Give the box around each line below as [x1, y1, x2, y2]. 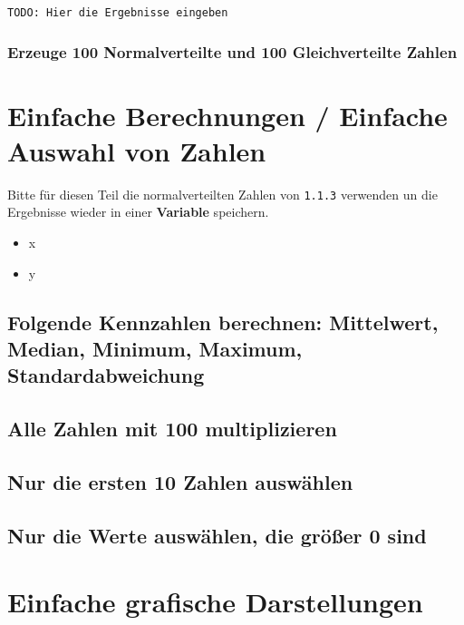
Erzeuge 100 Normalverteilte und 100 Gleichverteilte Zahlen [7, 40, 458, 63]
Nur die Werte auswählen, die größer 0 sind [7, 521, 427, 549]
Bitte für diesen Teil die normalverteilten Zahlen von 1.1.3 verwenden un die [7, 184, 438, 203]
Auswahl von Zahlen [7, 132, 266, 169]
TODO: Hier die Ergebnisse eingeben [7, 6, 228, 19]
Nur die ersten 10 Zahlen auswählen [7, 467, 353, 495]
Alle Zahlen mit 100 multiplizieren [7, 415, 337, 443]
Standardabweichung [7, 361, 205, 389]
